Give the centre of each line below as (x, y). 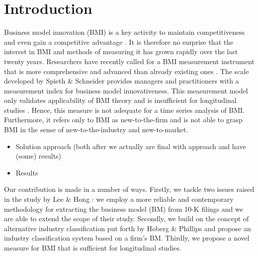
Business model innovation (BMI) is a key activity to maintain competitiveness (125, 32)
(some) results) (39, 156)
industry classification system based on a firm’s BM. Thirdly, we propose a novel (127, 238)
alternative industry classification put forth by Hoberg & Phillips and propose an (128, 228)
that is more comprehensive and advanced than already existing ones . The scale (127, 71)
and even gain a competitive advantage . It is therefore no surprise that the (119, 42)
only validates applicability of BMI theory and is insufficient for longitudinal (120, 100)
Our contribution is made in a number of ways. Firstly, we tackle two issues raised (129, 189)
